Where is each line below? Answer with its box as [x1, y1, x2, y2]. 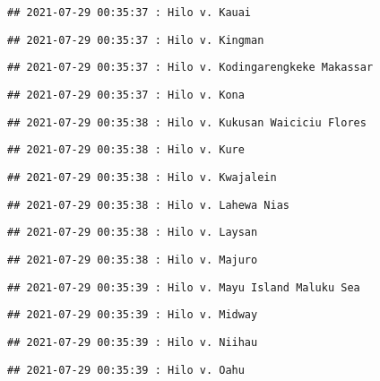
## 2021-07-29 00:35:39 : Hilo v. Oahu [7, 363, 245, 377]
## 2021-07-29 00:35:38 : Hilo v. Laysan [7, 226, 258, 239]
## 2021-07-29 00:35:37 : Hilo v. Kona [7, 88, 245, 101]
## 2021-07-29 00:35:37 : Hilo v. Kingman [7, 33, 264, 47]
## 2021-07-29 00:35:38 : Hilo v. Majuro [7, 253, 258, 266]
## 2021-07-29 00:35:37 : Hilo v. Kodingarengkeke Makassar [7, 61, 374, 74]
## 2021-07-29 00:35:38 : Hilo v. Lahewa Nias [7, 198, 289, 212]
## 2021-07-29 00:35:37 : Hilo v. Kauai [7, 6, 252, 19]
